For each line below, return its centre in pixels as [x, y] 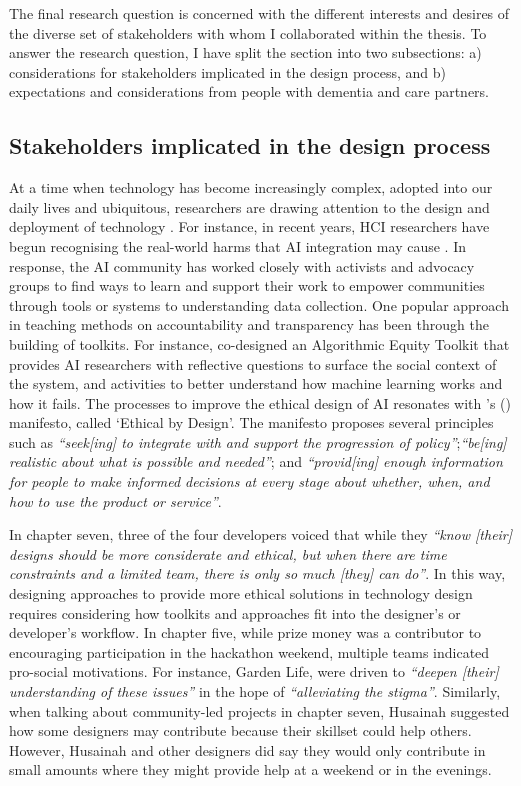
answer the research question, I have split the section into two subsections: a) [245, 52]
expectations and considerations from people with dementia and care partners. [249, 91]
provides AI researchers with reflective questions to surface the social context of [253, 363]
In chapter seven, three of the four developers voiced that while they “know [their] [261, 534]
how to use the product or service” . [115, 500]
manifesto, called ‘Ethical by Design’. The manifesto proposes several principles [251, 422]
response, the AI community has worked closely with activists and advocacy [242, 265]
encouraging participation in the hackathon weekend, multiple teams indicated [249, 651]
